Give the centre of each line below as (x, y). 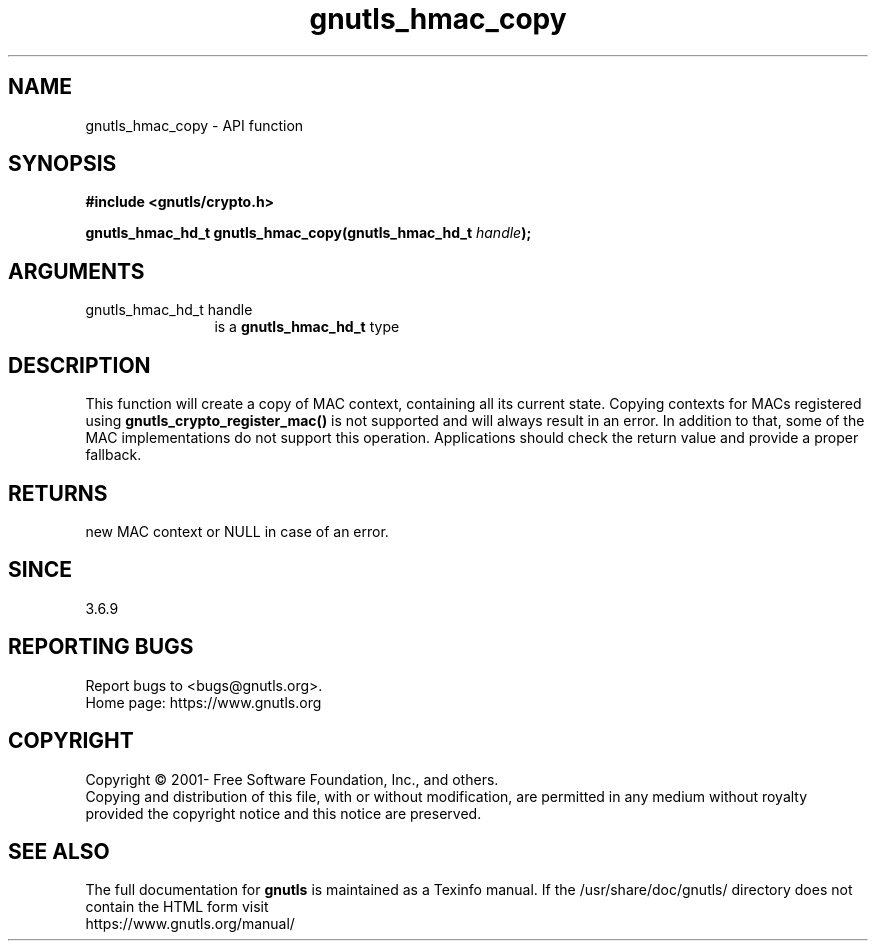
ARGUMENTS (76, 271)
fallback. (113, 455)
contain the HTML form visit (177, 907)
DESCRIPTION (79, 365)
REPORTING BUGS (101, 647)
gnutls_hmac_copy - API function (194, 125)
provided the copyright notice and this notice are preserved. (283, 813)
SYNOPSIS (62, 164)
